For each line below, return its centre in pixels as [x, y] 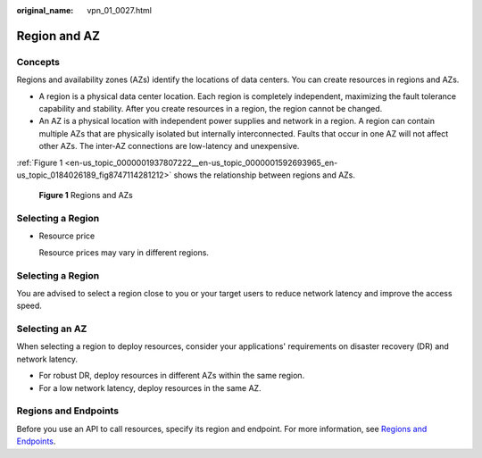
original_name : [45, 10]
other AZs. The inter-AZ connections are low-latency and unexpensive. [169, 146]
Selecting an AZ [52, 329]
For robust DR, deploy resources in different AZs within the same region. [172, 376]
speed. [29, 306]
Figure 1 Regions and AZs [86, 196]
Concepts [38, 62]
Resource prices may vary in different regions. [124, 252]
